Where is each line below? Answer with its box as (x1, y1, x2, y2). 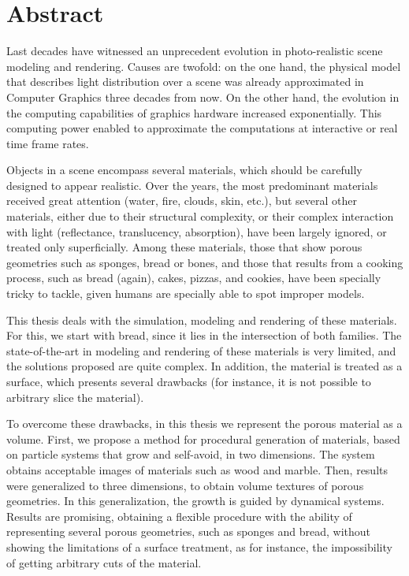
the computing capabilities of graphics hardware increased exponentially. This (6, 104, 382, 121)
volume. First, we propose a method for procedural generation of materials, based (6, 430, 400, 447)
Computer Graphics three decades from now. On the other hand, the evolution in (6, 88, 400, 105)
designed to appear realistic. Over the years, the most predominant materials (6, 177, 378, 193)
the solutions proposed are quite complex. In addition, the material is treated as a (6, 358, 403, 374)
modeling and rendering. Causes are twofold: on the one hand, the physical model (6, 58, 401, 74)
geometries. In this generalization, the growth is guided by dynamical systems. (6, 492, 385, 509)
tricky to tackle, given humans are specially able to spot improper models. (6, 285, 365, 302)
